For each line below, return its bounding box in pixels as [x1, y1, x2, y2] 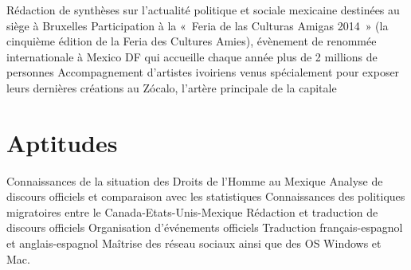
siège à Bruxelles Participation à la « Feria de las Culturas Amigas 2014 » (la [6, 17, 389, 33]
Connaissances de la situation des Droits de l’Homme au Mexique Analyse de [6, 172, 383, 189]
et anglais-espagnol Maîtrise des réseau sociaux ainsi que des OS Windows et [6, 235, 382, 252]
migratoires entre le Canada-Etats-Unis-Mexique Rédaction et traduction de [6, 203, 378, 220]
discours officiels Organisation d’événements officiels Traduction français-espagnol [6, 219, 403, 236]
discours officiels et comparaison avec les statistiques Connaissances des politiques [6, 188, 405, 205]
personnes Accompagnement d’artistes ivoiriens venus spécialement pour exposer [6, 64, 400, 80]
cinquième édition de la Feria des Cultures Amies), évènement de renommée [6, 33, 377, 49]
